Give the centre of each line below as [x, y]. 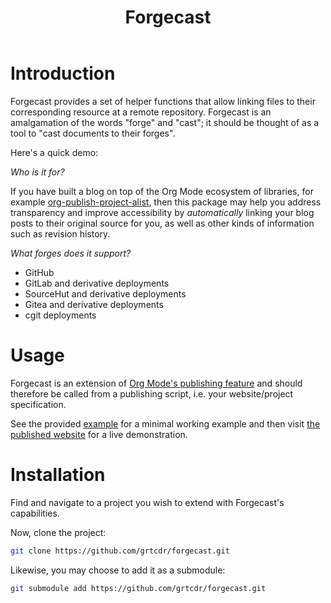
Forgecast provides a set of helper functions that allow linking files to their [163, 101]
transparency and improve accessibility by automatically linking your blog [162, 212]
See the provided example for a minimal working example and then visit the [165, 423]
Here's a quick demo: [54, 152]
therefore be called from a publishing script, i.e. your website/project [152, 393]
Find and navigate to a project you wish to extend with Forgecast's [147, 502]
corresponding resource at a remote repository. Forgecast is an [141, 112]
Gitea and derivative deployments [94, 304]
